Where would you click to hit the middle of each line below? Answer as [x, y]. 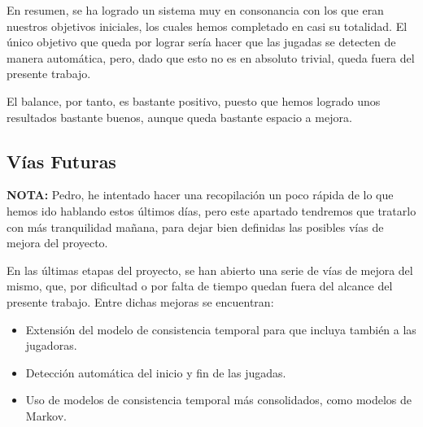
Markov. [46, 415]
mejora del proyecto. [57, 243]
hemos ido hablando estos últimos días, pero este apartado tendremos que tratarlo [211, 210]
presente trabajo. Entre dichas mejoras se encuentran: [140, 301]
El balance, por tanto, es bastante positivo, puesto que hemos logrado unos [194, 100]
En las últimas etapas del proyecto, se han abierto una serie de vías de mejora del [210, 270]
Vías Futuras [61, 161]
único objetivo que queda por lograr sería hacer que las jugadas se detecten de [201, 42]
